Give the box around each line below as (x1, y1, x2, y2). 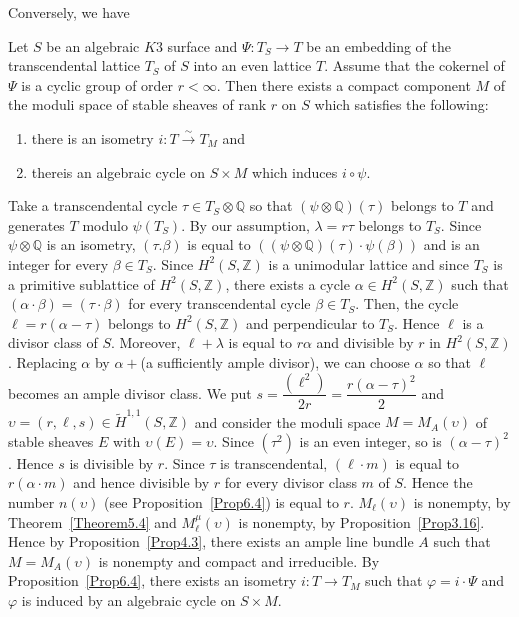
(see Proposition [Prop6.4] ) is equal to (104, 492, 339, 513)
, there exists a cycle (225, 273, 350, 294)
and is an (423, 234, 480, 255)
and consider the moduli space (194, 411, 381, 432)
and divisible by (316, 332, 414, 353)
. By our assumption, (181, 214, 310, 235)
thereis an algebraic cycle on (31, 161, 205, 182)
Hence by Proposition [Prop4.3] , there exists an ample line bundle (8, 531, 414, 552)
